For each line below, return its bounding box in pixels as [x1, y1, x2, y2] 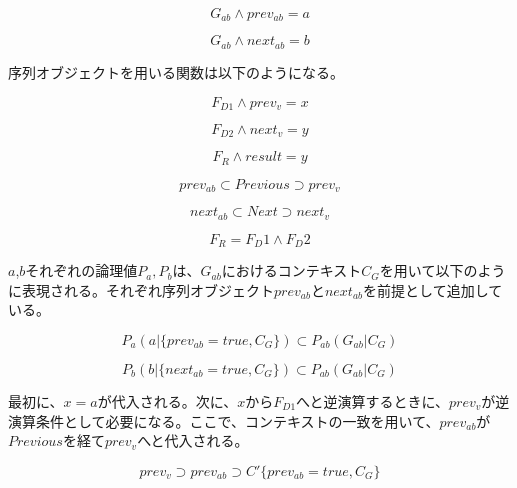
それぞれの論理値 [25, 260, 138, 281]
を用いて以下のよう [379, 260, 506, 281]
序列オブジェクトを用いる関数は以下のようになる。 [8, 61, 344, 82]
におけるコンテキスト [221, 260, 362, 281]
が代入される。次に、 [97, 391, 238, 411]
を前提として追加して [363, 279, 503, 300]
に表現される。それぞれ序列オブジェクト [8, 279, 274, 300]
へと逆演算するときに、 [296, 391, 449, 411]
